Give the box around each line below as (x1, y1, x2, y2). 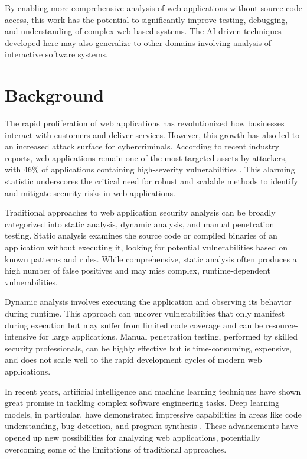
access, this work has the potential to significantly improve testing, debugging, (5, 13, 288, 25)
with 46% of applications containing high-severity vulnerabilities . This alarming (5, 163, 295, 175)
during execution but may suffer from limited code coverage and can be (5, 318, 263, 331)
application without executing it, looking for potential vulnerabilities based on (5, 241, 288, 253)
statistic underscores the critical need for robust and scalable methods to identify (5, 175, 298, 187)
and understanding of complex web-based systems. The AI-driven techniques (5, 25, 282, 37)
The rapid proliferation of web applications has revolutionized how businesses (5, 117, 285, 129)
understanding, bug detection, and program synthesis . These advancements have (5, 419, 298, 432)
